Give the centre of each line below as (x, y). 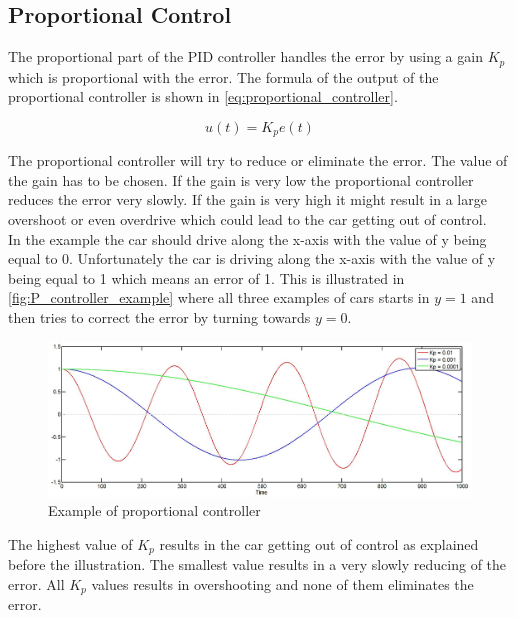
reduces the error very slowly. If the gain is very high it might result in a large (247, 199)
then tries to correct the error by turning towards (159, 317)
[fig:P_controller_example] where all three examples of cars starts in (219, 297)
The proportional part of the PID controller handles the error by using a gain (245, 56)
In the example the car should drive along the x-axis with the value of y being (247, 238)
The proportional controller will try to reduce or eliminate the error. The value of (258, 160)
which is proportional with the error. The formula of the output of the (223, 76)
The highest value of (70, 543)
